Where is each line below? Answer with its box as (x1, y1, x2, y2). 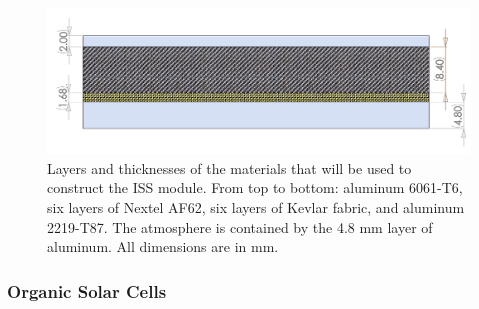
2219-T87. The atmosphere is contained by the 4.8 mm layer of (47, 216, 433, 237)
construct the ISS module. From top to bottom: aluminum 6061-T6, (47, 177, 463, 198)
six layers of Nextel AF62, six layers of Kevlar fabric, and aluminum (47, 196, 465, 217)
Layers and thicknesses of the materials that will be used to (47, 157, 412, 178)
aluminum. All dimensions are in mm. (47, 236, 279, 257)
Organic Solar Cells (7, 278, 167, 303)
